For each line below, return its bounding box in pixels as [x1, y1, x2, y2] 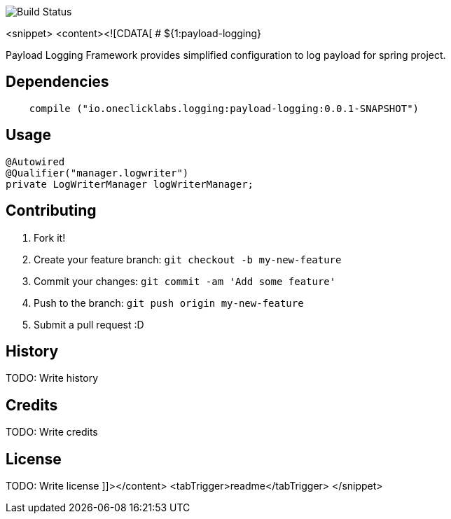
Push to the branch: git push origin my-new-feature [34, 296, 304, 309]
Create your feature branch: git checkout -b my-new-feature [34, 253, 342, 265]
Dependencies [6, 73, 109, 91]
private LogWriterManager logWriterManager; [6, 178, 254, 190]
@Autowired [6, 155, 65, 167]
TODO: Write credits [6, 426, 98, 438]
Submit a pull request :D [34, 318, 144, 331]
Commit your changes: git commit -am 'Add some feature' [34, 275, 336, 287]
